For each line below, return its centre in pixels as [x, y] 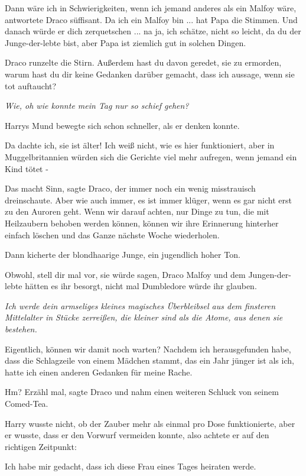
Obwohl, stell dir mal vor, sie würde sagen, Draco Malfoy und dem [125, 274]
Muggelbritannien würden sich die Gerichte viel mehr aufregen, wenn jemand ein [151, 156]
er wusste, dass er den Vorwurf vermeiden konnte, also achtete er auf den [137, 435]
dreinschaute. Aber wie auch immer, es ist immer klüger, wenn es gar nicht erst [148, 200]
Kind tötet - [27, 168]
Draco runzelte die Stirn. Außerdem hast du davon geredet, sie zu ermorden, [143, 62]
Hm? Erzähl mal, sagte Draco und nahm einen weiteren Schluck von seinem [142, 392]
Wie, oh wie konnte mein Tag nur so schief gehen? [97, 106]
